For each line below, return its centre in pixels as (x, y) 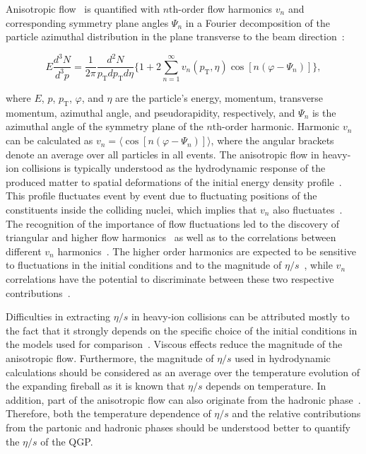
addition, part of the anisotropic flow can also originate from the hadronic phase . (183, 399)
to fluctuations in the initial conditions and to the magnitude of (144, 265)
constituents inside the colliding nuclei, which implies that (131, 210)
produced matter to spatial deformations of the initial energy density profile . (174, 181)
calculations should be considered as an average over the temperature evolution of (183, 372)
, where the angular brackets (272, 140)
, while (318, 265)
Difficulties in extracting (58, 316)
